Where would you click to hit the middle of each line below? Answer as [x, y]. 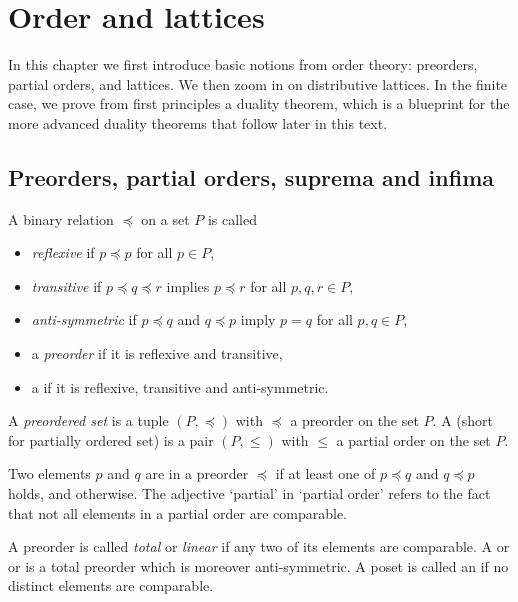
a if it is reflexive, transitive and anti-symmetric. [180, 386]
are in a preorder [197, 473]
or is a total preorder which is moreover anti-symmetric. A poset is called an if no [258, 565]
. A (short [462, 420]
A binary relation [61, 218]
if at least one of [325, 473]
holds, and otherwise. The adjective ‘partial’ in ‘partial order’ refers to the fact [249, 493]
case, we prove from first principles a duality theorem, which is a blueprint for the [259, 103]
